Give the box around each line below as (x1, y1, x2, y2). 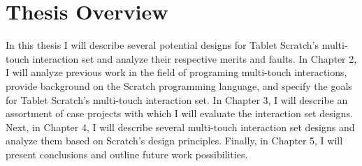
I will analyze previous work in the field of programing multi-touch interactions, (6, 65, 347, 80)
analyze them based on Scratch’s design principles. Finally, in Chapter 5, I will (6, 133, 343, 148)
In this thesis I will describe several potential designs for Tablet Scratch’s (6, 38, 319, 52)
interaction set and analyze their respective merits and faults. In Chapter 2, (32, 51, 357, 66)
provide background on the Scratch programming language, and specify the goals (6, 78, 352, 93)
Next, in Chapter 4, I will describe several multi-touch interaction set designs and (6, 119, 355, 134)
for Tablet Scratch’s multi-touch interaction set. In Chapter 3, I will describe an (6, 92, 348, 107)
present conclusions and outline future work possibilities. (6, 146, 248, 161)
